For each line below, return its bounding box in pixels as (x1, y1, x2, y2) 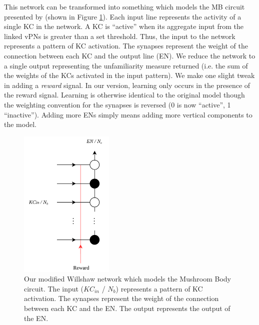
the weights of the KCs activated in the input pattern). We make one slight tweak (4, 70, 255, 80)
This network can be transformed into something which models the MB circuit (4, 1, 245, 11)
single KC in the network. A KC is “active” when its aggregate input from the (4, 21, 244, 31)
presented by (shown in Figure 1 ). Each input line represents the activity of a (4, 11, 241, 21)
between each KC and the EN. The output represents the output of (24, 303, 230, 313)
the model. (4, 119, 36, 129)
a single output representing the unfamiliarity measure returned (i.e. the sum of (4, 60, 248, 70)
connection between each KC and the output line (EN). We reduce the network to (4, 50, 255, 60)
